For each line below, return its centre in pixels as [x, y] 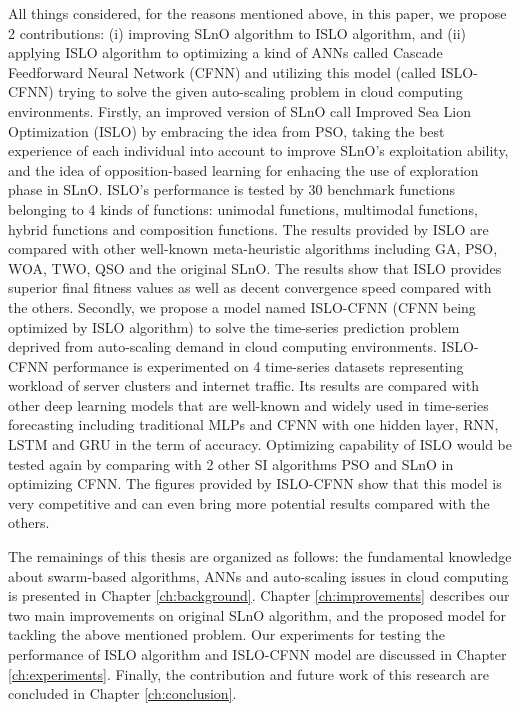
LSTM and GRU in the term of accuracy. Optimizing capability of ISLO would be [260, 444]
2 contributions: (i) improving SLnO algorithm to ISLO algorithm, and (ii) [237, 32]
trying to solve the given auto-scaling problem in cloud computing [260, 91]
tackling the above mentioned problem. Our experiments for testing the [227, 634]
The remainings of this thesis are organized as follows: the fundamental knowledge [260, 556]
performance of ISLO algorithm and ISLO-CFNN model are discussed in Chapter [257, 654]
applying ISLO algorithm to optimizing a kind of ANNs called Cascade [225, 52]
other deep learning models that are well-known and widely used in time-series [248, 404]
